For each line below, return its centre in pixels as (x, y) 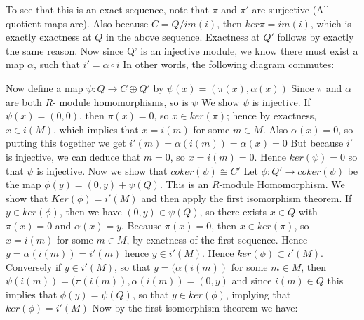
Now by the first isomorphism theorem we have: (195, 308)
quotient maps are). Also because (77, 23)
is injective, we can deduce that (73, 156)
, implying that (258, 294)
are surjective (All (291, 9)
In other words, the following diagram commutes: (229, 64)
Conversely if (34, 266)
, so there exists (233, 212)
